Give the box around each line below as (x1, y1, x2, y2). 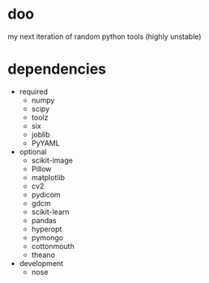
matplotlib (31, 172, 66, 182)
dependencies (7, 60, 107, 78)
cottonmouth (31, 241, 75, 251)
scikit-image (31, 155, 74, 165)
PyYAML (31, 138, 60, 148)
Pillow (31, 163, 52, 174)
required (19, 87, 49, 96)
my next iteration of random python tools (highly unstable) (7, 32, 202, 41)
